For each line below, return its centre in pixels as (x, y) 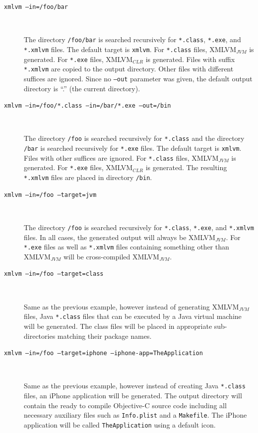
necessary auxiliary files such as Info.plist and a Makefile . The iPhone (135, 415)
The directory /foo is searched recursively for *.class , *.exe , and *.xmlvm (139, 227)
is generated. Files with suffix (190, 59)
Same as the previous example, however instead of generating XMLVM (131, 306)
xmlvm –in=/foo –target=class (54, 274)
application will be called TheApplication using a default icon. (120, 424)
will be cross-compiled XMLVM (111, 256)
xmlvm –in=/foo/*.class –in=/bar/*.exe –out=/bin (88, 106)
